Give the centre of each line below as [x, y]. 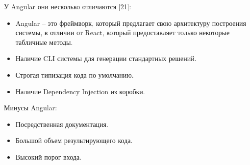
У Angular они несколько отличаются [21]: [68, 6]
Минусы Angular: [31, 108]
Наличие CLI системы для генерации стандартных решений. [106, 58]
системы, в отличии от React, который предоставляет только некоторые [123, 32]
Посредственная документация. [62, 124]
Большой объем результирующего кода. [74, 140]
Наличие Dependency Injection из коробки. [80, 91]
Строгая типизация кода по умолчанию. [75, 74]
